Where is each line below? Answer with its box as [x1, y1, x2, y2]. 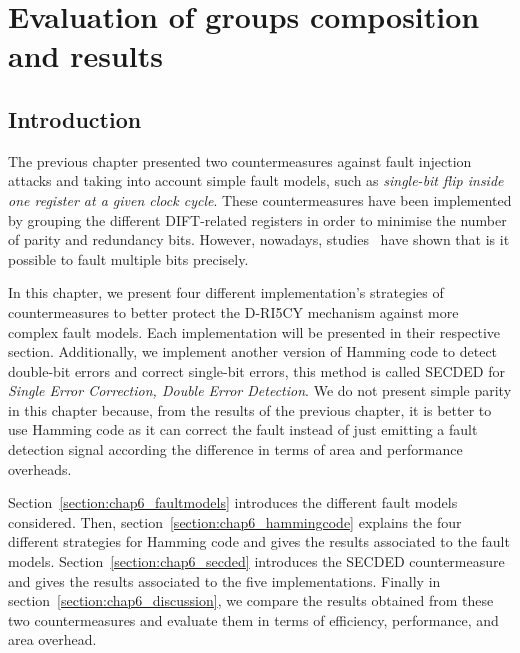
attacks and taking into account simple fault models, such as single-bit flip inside [8, 170, 504, 191]
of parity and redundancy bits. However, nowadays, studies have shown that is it [8, 229, 510, 250]
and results [8, 35, 163, 76]
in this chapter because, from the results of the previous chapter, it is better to [8, 399, 492, 420]
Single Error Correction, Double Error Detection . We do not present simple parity [8, 380, 512, 401]
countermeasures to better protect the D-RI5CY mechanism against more [8, 301, 459, 322]
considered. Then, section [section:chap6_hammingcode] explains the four [8, 511, 462, 532]
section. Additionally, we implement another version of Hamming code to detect [8, 341, 498, 362]
